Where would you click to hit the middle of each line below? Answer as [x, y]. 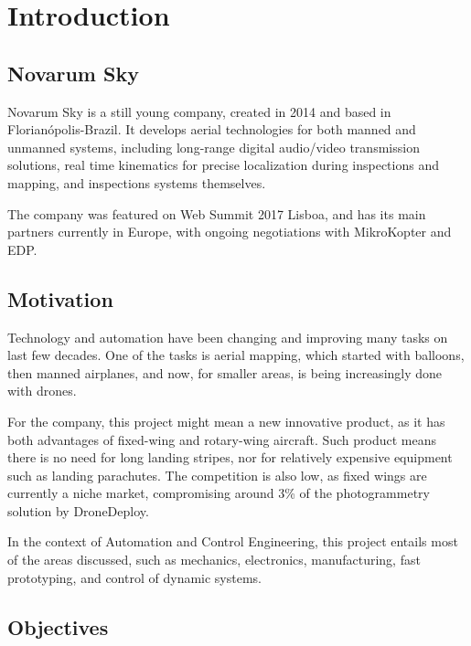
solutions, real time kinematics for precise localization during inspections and [223, 165]
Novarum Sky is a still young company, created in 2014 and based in [199, 111]
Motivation [60, 298]
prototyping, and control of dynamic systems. [134, 577]
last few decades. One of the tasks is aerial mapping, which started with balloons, [236, 355]
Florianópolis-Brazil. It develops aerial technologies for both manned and [212, 129]
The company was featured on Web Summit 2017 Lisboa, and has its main [217, 213]
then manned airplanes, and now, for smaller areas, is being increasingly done [225, 372]
